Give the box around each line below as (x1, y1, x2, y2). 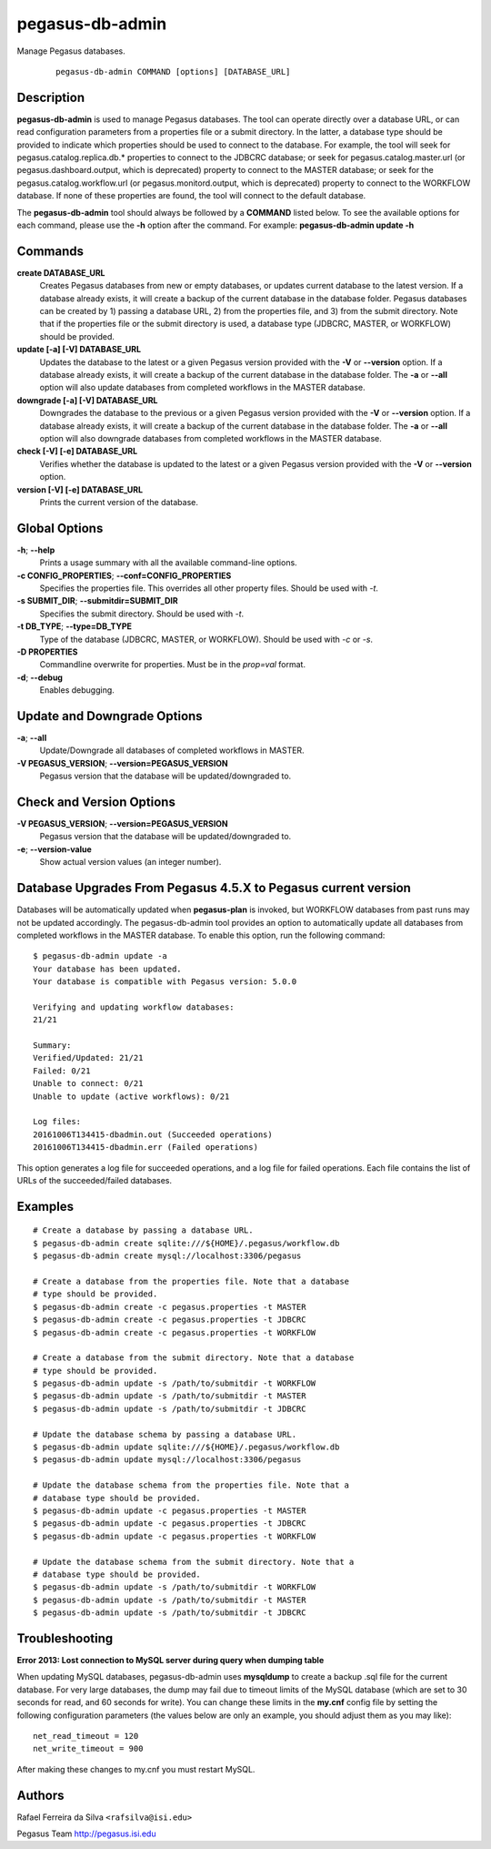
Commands (16, 243, 85, 259)
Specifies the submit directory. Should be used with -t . (39, 608, 245, 619)
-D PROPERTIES (16, 646, 78, 657)
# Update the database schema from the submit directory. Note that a (33, 1557, 355, 1567)
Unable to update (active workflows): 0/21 (33, 1091, 230, 1102)
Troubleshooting (16, 1631, 114, 1646)
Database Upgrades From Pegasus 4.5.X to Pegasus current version (16, 880, 411, 896)
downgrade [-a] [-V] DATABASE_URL (16, 394, 158, 405)
